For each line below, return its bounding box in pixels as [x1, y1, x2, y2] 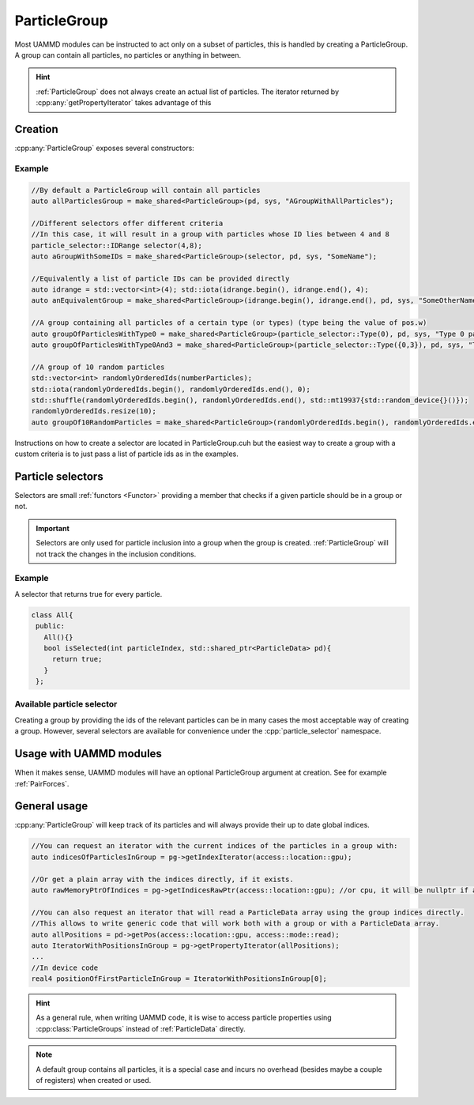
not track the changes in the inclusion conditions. [36, 549, 197, 559]
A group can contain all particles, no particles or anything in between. [14, 50, 242, 59]
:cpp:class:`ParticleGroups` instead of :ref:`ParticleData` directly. [36, 1024, 246, 1033]
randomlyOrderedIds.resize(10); [31, 407, 157, 416]
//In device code [31, 963, 99, 972]
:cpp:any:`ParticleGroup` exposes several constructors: [14, 143, 195, 153]
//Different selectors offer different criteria [31, 218, 224, 228]
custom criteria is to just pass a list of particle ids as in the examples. [14, 449, 239, 458]
